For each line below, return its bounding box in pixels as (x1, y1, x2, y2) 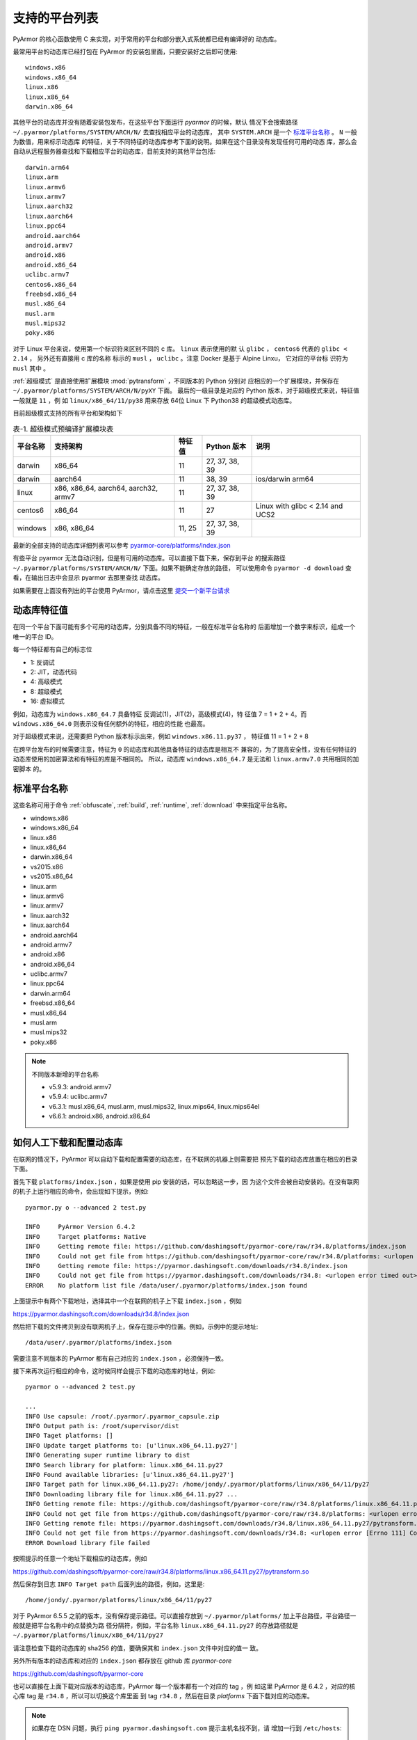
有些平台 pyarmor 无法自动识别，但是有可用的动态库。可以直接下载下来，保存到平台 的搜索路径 (13, 554, 286, 562)
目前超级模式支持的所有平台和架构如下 (13, 409, 123, 418)
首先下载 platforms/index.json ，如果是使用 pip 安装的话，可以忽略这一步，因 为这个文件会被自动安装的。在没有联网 (13, 1177, 359, 1186)
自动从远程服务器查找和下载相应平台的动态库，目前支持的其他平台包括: (13, 147, 216, 156)
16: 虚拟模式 (30, 697, 65, 706)
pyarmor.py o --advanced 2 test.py (25, 1203, 147, 1211)
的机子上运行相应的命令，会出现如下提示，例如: (13, 1187, 149, 1196)
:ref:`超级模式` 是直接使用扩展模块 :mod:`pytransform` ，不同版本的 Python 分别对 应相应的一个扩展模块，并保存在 (13, 377, 340, 386)
